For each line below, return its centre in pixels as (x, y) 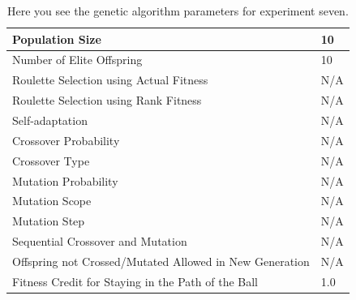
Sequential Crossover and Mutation (100, 241)
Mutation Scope (52, 201)
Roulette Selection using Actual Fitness (110, 80)
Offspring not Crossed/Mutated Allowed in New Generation (161, 261)
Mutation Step (49, 221)
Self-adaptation (50, 120)
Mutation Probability (65, 180)
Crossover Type (51, 160)
